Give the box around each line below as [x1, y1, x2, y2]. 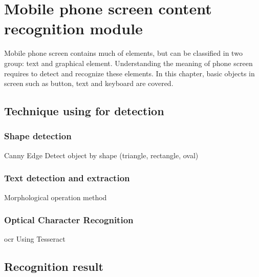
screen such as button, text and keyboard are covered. [4, 78, 174, 89]
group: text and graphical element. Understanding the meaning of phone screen [4, 57, 253, 68]
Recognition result [4, 259, 103, 274]
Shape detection [4, 130, 72, 142]
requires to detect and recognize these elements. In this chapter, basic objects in [4, 68, 255, 78]
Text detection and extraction [4, 172, 130, 184]
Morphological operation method [4, 191, 107, 202]
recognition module [4, 18, 143, 39]
